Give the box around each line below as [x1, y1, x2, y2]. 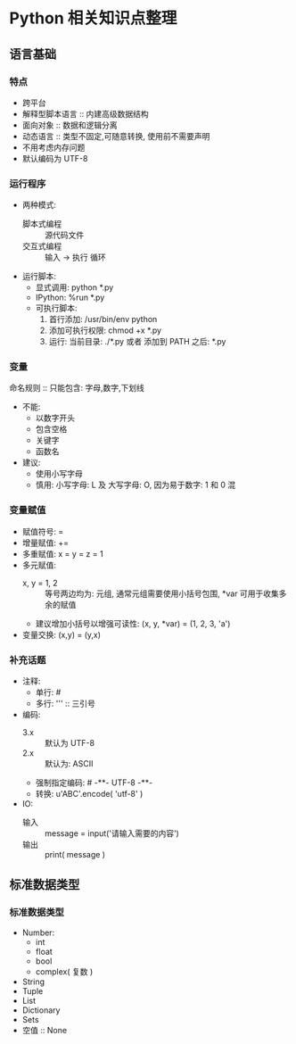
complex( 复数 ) [35, 965, 94, 977]
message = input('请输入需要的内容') [44, 828, 180, 839]
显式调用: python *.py [35, 282, 114, 293]
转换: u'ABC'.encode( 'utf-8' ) [35, 789, 144, 800]
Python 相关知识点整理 [9, 8, 177, 29]
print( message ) [44, 849, 105, 860]
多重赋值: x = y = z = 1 [21, 548, 104, 559]
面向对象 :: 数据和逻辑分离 [21, 120, 118, 130]
